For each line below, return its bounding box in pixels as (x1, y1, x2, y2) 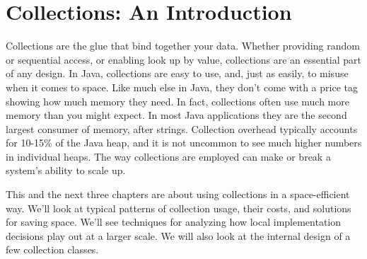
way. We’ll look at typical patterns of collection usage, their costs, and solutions (6, 200, 351, 215)
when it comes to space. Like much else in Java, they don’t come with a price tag (6, 79, 358, 94)
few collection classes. (6, 242, 99, 257)
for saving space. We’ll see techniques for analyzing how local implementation (6, 214, 342, 229)
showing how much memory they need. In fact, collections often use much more (6, 93, 349, 108)
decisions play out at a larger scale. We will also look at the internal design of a (6, 228, 351, 243)
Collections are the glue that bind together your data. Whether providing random (6, 38, 360, 53)
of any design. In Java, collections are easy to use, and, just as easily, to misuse (6, 66, 349, 81)
